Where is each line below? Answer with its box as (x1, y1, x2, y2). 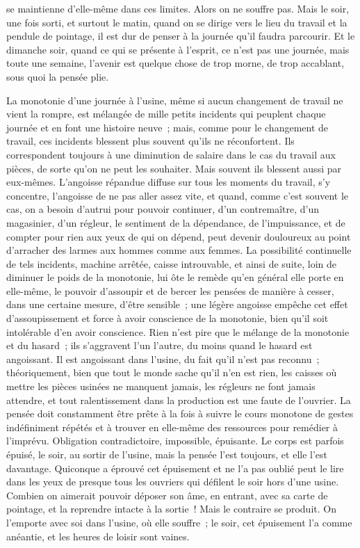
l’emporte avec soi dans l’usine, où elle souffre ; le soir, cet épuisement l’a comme (6, 515, 352, 529)
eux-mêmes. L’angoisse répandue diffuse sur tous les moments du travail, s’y (6, 175, 331, 189)
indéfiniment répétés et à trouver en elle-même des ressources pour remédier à (6, 419, 338, 434)
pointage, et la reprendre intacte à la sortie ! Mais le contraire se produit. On (6, 501, 336, 516)
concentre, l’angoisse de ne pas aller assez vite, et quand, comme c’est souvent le (6, 188, 349, 202)
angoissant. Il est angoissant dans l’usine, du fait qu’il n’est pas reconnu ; (6, 351, 320, 366)
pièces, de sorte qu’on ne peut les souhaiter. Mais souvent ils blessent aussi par (6, 161, 341, 175)
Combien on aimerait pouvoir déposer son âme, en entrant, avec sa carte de (6, 487, 328, 502)
